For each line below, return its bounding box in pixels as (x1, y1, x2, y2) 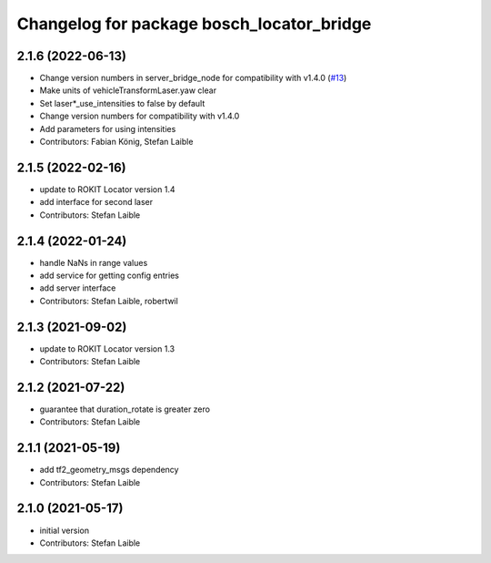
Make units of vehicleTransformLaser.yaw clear (39, 85, 217, 96)
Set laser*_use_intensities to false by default (39, 97, 205, 108)
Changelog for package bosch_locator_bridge (16, 14, 372, 34)
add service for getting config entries (39, 270, 179, 281)
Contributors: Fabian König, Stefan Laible (39, 137, 194, 148)
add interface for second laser (39, 197, 154, 208)
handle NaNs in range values (39, 257, 148, 268)
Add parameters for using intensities (39, 123, 176, 134)
